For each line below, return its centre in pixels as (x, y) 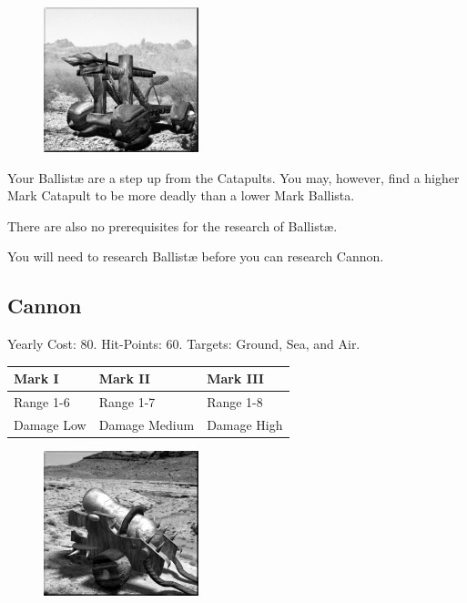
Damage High (245, 425)
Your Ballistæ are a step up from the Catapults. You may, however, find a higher (233, 177)
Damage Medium (147, 425)
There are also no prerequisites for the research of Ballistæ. (173, 225)
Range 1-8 (235, 402)
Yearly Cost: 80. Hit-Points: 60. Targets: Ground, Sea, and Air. (184, 344)
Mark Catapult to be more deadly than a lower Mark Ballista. (181, 195)
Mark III (235, 378)
